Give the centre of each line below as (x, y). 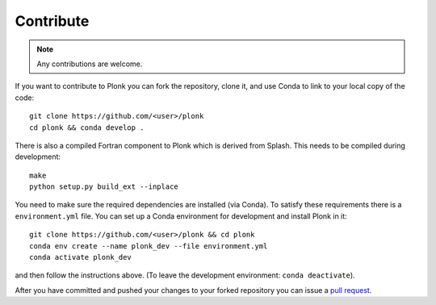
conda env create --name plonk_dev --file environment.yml (149, 246)
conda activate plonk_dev (81, 257)
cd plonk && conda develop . (87, 127)
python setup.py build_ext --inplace (104, 187)
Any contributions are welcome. (90, 64)
